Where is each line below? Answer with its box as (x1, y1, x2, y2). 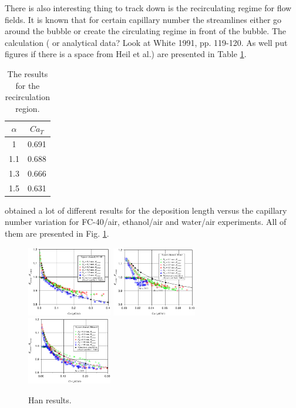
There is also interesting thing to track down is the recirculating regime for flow (5, 2, 292, 14)
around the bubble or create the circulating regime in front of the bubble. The (5, 25, 286, 37)
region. (15, 102, 40, 114)
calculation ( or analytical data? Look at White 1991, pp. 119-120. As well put (5, 36, 288, 48)
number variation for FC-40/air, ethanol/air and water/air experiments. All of (5, 215, 287, 228)
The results (7, 67, 48, 79)
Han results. (28, 393, 72, 406)
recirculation (5, 91, 51, 103)
